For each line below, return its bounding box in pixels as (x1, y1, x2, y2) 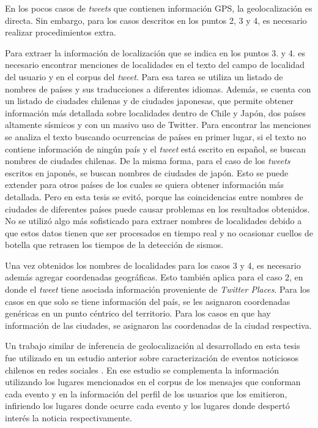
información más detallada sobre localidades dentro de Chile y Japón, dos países (5, 106, 306, 119)
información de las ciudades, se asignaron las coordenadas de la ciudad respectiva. (5, 318, 312, 331)
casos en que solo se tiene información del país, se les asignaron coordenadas (5, 295, 290, 307)
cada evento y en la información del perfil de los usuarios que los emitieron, (5, 387, 287, 400)
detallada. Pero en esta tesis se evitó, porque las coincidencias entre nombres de (5, 190, 303, 203)
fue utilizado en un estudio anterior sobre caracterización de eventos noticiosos (5, 351, 299, 364)
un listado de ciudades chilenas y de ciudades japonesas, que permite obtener (5, 94, 294, 107)
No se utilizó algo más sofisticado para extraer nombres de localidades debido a (5, 214, 302, 227)
